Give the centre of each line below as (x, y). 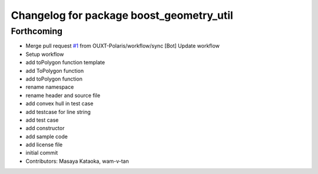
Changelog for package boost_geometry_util (122, 15)
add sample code (47, 136)
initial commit (42, 153)
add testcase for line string (58, 112)
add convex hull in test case (59, 103)
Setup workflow (45, 54)
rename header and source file (63, 95)
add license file (44, 145)
